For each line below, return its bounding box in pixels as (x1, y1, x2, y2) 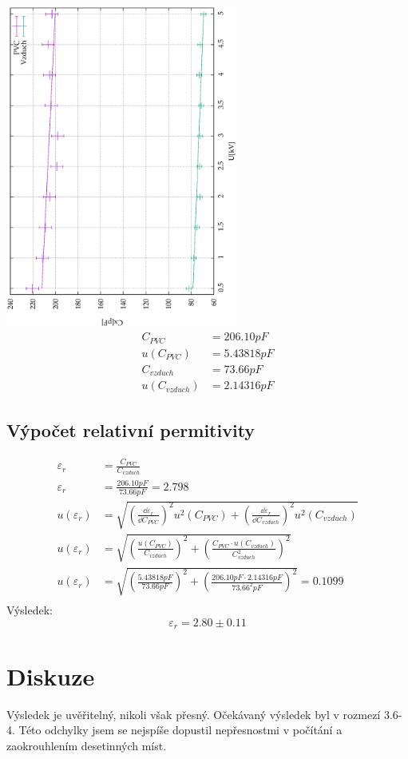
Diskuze (6, 659, 95, 692)
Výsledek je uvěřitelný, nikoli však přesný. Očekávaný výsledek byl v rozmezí (6, 705, 381, 722)
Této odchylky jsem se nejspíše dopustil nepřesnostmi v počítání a (18, 721, 343, 738)
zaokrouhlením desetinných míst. (6, 737, 167, 753)
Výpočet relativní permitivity (6, 417, 255, 442)
